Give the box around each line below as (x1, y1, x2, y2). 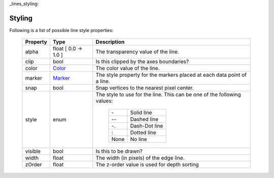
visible (25, 148, 41, 155)
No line (130, 136, 147, 143)
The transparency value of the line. (95, 48, 180, 55)
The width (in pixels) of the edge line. (95, 155, 185, 162)
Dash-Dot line (130, 122, 163, 129)
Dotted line (130, 129, 157, 136)
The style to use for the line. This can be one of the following (95, 91, 241, 98)
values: (95, 97, 113, 104)
